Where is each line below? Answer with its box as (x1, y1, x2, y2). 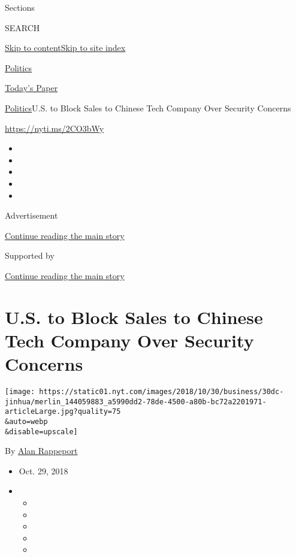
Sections (5, 1, 35, 13)
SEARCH (5, 21, 40, 34)
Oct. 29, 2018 (19, 464, 68, 477)
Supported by (5, 249, 55, 262)
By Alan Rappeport (5, 444, 78, 457)
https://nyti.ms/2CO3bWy (5, 122, 104, 134)
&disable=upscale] (5, 427, 78, 436)
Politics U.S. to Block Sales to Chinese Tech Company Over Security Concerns (5, 101, 291, 114)
